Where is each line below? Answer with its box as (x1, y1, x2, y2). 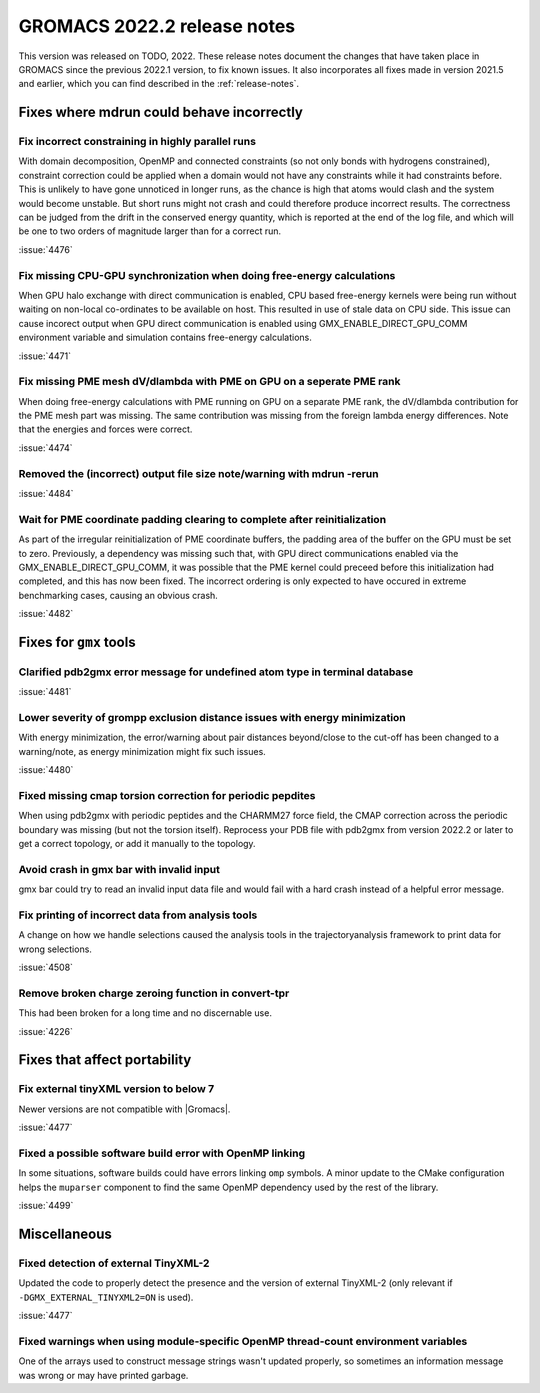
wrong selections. (18, 943, 92, 955)
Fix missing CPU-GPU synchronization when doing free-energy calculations (18, 268, 396, 282)
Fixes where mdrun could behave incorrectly (18, 104, 304, 121)
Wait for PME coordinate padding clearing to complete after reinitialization (18, 512, 387, 526)
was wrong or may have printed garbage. (18, 1369, 189, 1381)
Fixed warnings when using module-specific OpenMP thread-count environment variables (18, 1334, 468, 1348)
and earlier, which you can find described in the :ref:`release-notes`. (18, 78, 300, 90)
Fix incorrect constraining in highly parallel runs (18, 135, 257, 149)
